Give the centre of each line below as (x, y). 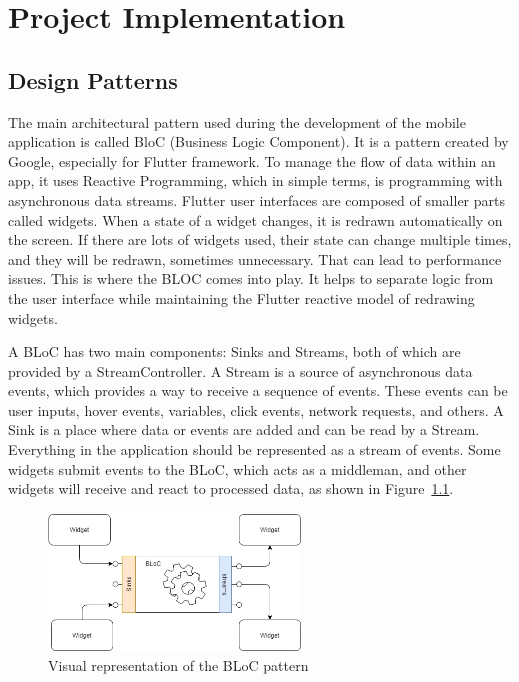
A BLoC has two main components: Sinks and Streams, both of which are (234, 351)
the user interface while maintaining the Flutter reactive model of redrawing (241, 297)
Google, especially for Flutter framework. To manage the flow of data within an (252, 160)
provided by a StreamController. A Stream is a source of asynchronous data (240, 370)
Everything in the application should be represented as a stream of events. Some (254, 449)
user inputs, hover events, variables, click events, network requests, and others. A (256, 409)
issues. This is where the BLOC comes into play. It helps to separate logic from (251, 278)
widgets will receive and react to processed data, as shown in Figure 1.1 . (231, 488)
